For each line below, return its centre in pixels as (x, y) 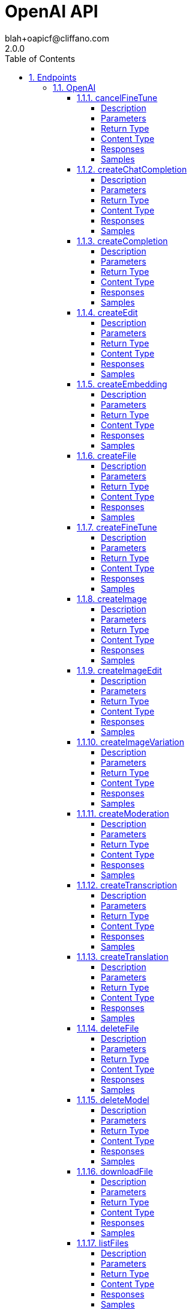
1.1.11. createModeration (123, 813)
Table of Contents (40, 58)
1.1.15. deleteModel (113, 1099)
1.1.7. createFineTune (117, 527)
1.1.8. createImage (112, 598)
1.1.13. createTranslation (123, 956)
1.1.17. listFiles (103, 1243)
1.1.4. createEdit (107, 312)
